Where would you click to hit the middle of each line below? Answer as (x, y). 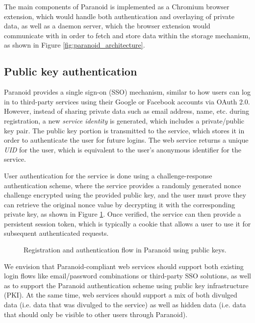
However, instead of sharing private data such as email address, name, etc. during (127, 111)
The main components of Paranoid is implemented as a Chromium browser (117, 6)
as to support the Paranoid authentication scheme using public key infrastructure (126, 285)
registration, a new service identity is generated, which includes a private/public (124, 120)
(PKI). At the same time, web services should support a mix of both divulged (121, 295)
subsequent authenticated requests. (56, 233)
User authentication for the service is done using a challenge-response (108, 175)
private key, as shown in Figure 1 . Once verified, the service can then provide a (123, 214)
